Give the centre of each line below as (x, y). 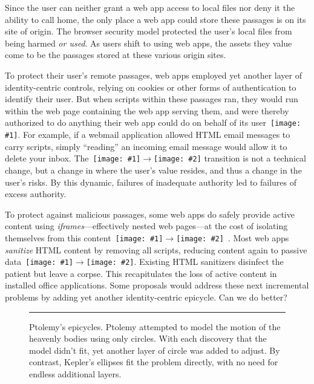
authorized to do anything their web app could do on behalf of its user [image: (153, 122)
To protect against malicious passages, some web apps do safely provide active (150, 214)
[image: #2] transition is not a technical (230, 158)
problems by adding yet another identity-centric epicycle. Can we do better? (146, 297)
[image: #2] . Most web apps (233, 237)
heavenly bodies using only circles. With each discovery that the (148, 338)
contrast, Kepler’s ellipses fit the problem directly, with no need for (154, 362)
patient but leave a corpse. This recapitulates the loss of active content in (141, 273)
